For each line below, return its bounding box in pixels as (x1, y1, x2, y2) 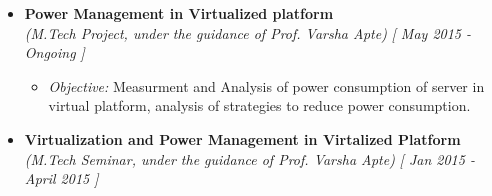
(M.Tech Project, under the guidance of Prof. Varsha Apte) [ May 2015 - (24, 22, 472, 43)
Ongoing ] (24, 42, 85, 63)
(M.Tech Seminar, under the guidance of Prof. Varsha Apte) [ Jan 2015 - (24, 148, 475, 169)
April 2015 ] (24, 168, 99, 189)
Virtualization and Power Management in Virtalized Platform (24, 128, 461, 149)
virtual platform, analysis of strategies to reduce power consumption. (48, 95, 471, 116)
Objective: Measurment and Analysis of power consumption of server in (48, 75, 485, 96)
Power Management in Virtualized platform (24, 3, 334, 23)
